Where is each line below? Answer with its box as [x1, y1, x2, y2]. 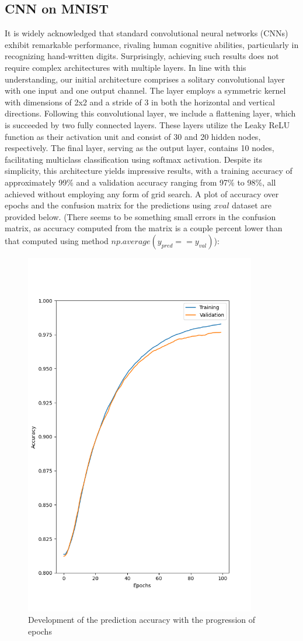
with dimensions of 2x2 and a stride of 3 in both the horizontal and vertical [5, 95, 275, 108]
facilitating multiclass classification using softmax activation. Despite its [5, 153, 263, 165]
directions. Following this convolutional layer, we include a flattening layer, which [5, 107, 296, 119]
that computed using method [5, 234, 109, 246]
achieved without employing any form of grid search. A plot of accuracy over [5, 187, 279, 200]
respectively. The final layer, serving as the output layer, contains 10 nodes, [5, 142, 274, 154]
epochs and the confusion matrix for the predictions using [5, 199, 211, 211]
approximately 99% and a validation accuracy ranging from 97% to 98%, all [5, 176, 276, 188]
